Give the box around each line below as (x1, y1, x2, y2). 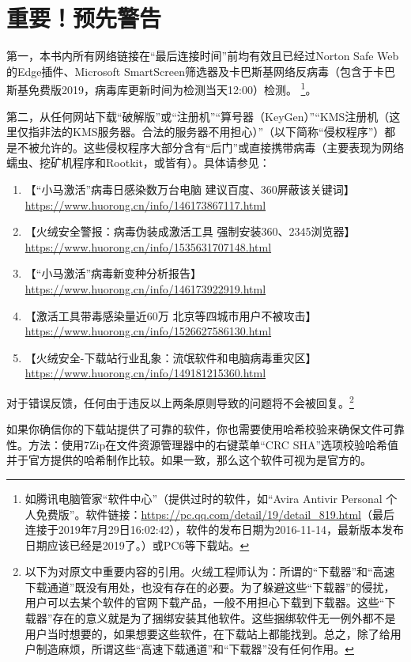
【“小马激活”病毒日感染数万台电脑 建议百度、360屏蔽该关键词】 (25, 180, 355, 197)
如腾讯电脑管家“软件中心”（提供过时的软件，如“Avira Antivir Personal (25, 490, 383, 506)
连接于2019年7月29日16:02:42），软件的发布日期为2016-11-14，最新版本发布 (25, 521, 404, 538)
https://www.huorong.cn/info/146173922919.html (25, 280, 266, 297)
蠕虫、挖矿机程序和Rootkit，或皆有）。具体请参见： (6, 154, 270, 171)
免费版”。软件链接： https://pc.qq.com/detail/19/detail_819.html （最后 (36, 505, 394, 522)
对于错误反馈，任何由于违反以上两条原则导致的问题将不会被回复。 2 (6, 392, 354, 410)
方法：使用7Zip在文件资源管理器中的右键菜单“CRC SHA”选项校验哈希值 (28, 436, 399, 452)
